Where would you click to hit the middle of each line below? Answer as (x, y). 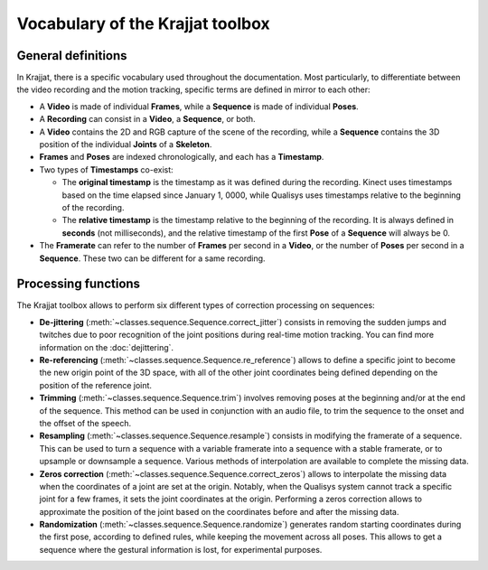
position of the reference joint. (96, 385)
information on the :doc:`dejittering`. (107, 347)
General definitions (72, 56)
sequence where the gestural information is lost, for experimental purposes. (181, 549)
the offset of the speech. (85, 423)
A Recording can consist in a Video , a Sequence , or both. (148, 119)
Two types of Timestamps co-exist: (106, 169)
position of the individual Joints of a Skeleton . (126, 145)
